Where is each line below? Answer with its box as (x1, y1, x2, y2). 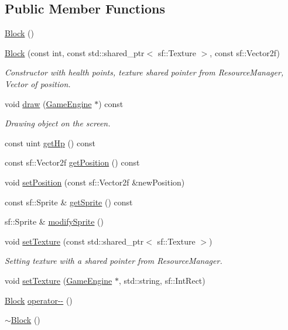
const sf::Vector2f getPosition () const (5, 156, 140, 169)
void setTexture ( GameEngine (5, 274, 112, 286)
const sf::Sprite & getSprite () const (5, 195, 133, 208)
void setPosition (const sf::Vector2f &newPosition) (5, 176, 185, 188)
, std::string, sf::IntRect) (118, 274, 205, 286)
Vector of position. (5, 77, 71, 90)
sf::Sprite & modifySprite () (5, 215, 104, 228)
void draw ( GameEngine (5, 97, 92, 109)
